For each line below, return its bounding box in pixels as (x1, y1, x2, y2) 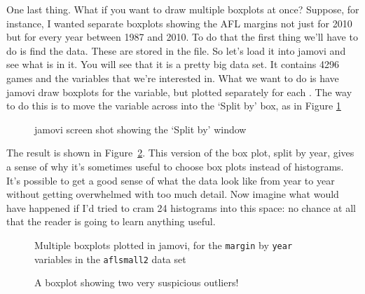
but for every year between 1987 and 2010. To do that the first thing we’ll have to (6, 29, 358, 44)
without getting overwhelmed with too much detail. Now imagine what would (6, 187, 339, 201)
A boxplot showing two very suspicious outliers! (34, 275, 239, 290)
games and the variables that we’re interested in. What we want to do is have (6, 70, 339, 85)
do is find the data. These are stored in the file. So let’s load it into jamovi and (6, 43, 346, 58)
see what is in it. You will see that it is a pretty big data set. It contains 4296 (6, 57, 339, 72)
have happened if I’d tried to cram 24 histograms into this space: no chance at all (6, 200, 356, 215)
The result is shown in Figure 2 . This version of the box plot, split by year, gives (6, 145, 354, 160)
